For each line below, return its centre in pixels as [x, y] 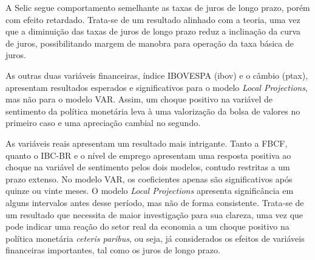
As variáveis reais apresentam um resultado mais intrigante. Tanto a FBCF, [147, 143]
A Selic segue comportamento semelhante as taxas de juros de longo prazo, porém [158, 7]
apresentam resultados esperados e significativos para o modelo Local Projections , [157, 87]
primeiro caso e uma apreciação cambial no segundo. [103, 123]
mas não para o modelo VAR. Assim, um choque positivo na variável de [139, 99]
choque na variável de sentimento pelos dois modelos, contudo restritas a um [148, 167]
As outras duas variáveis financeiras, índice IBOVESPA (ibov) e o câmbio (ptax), [157, 75]
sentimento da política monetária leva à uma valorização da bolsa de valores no [153, 111]
